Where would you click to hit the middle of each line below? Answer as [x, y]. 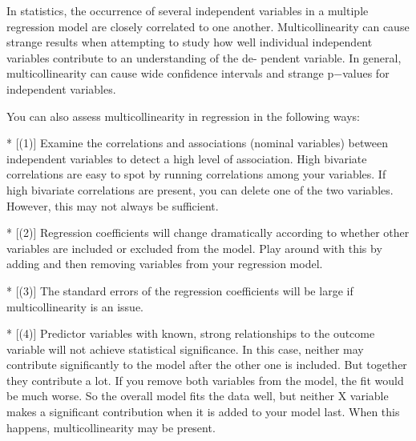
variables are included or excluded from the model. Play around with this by [194, 248]
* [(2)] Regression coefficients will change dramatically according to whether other [208, 233]
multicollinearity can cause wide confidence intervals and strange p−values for [198, 73]
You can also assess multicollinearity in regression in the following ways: [183, 116]
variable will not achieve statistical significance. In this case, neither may [185, 349]
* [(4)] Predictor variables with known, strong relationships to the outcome [191, 333]
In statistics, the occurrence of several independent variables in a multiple [188, 10]
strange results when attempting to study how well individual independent [190, 42]
